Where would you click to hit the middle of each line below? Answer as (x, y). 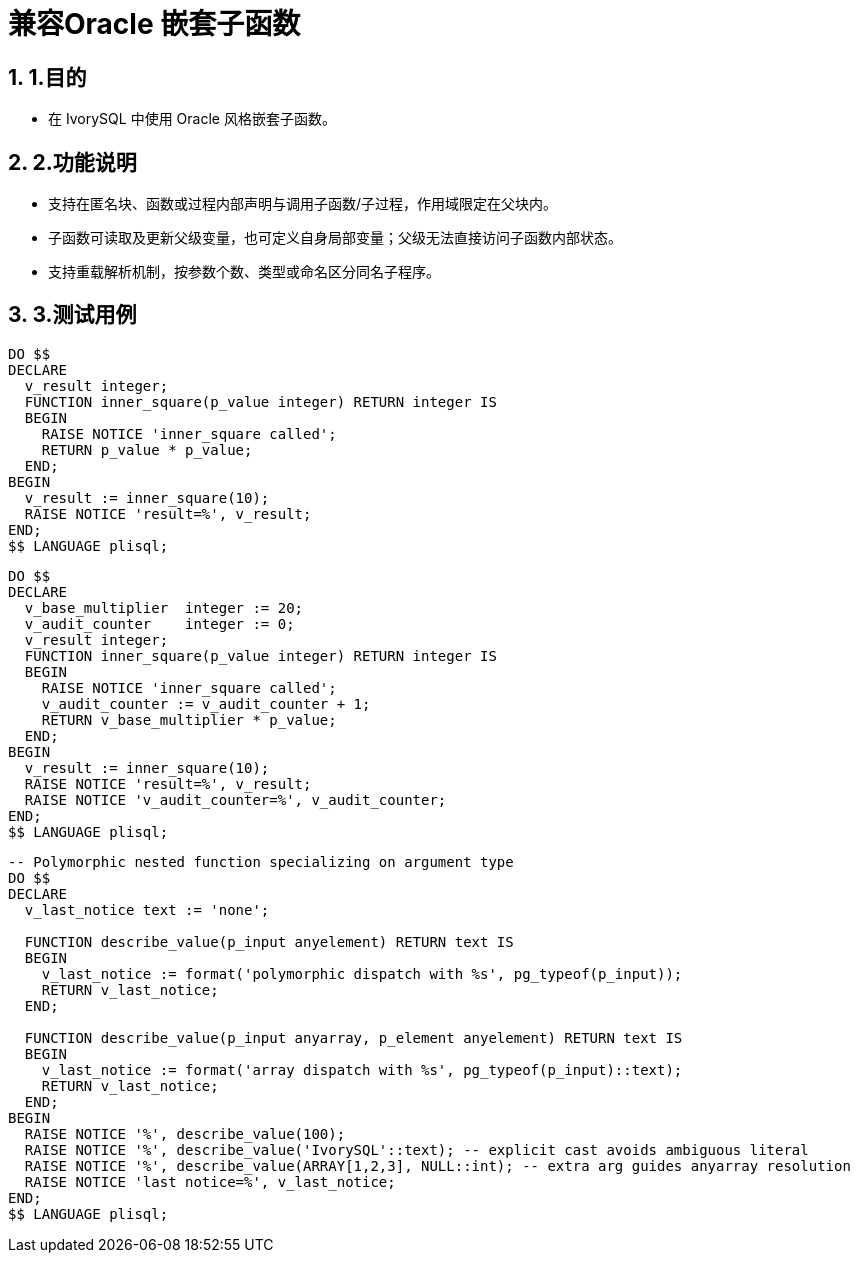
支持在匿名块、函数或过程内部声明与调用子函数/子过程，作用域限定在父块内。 (303, 204)
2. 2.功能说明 (72, 162)
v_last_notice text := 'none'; (147, 909)
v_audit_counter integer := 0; (159, 623)
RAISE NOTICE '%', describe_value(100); (185, 1133)
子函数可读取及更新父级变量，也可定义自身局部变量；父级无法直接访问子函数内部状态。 (335, 238)
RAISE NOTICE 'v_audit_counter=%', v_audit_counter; (235, 799)
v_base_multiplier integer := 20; (164, 607)
